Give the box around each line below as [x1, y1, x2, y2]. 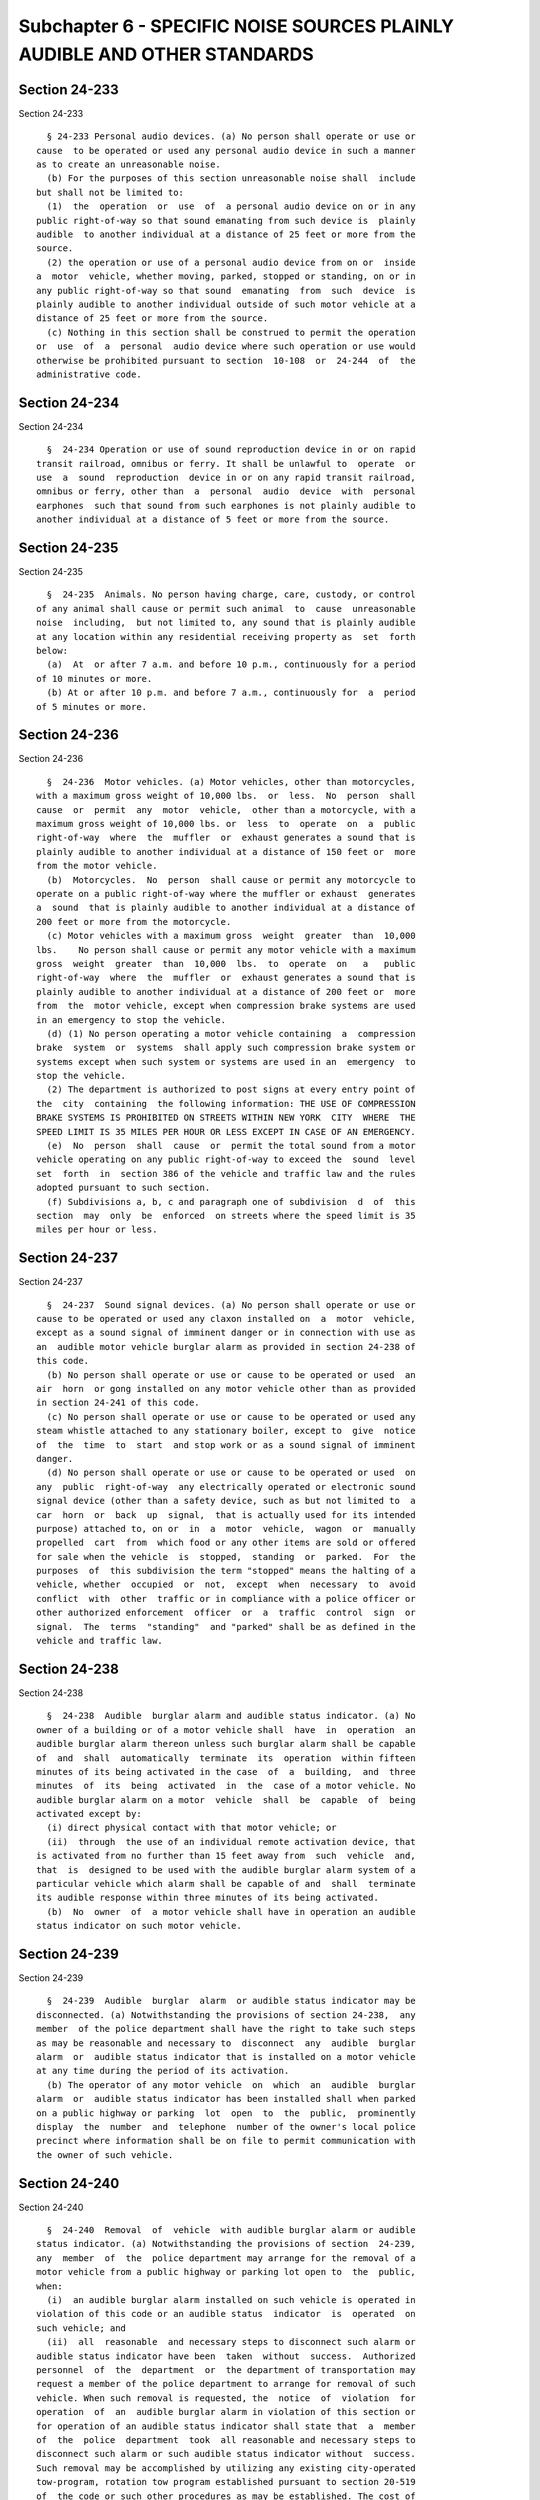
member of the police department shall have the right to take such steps [36, 2023, 416, 2035]
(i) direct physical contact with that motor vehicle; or [46, 1822, 337, 1834]
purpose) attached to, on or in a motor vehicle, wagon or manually [36, 1523, 416, 1534]
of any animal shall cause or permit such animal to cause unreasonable [36, 603, 416, 614]
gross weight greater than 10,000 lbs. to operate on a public [36, 958, 416, 969]
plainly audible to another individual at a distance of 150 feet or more [36, 846, 416, 857]
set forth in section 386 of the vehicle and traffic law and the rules [36, 1168, 416, 1179]
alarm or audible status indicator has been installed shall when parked [36, 2093, 416, 2105]
